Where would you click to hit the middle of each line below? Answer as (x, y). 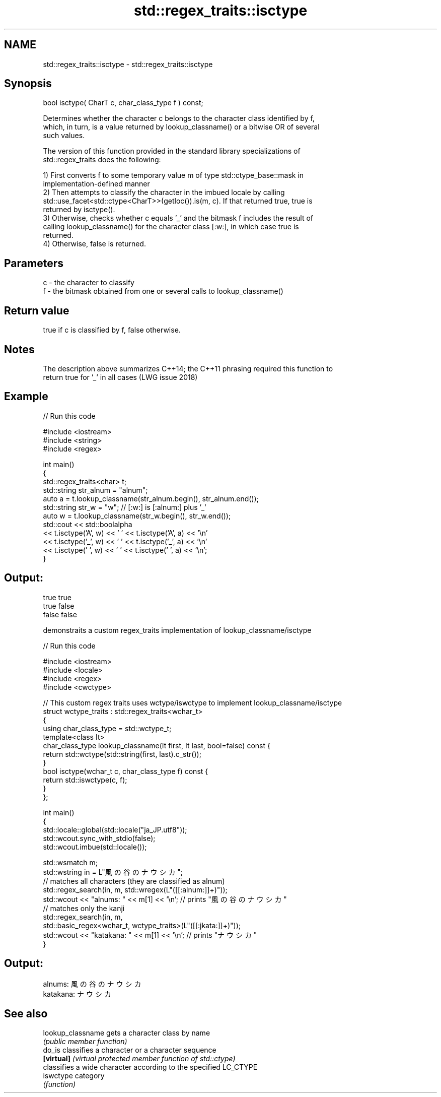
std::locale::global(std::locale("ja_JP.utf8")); (115, 829)
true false (59, 606)
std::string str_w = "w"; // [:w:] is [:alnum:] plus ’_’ (125, 507)
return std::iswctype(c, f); (85, 780)
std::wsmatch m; (70, 862)
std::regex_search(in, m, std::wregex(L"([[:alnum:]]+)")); (135, 889)
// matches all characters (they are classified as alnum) (134, 881)
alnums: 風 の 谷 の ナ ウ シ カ (92, 984)
